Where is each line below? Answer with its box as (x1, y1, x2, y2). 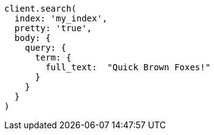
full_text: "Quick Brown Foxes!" (45, 62, 211, 72)
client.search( (4, 4, 77, 13)
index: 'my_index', (14, 13, 108, 23)
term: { (35, 53, 72, 62)
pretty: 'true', (14, 23, 92, 33)
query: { (24, 43, 67, 53)
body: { (14, 33, 51, 43)
